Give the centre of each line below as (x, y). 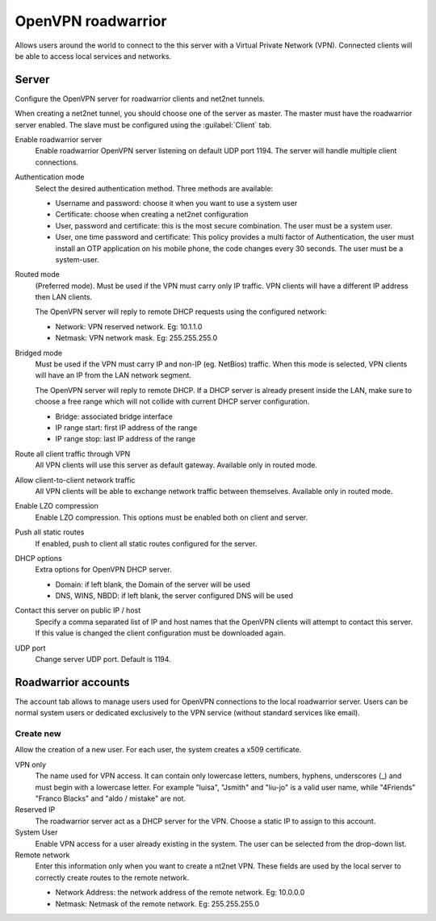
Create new (38, 734)
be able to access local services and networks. (93, 56)
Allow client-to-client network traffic (75, 479)
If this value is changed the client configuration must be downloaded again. (160, 633)
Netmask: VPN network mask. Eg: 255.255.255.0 (136, 338)
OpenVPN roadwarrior (91, 21)
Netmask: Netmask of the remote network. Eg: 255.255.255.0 (157, 903)
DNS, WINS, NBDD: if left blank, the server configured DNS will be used (174, 596)
